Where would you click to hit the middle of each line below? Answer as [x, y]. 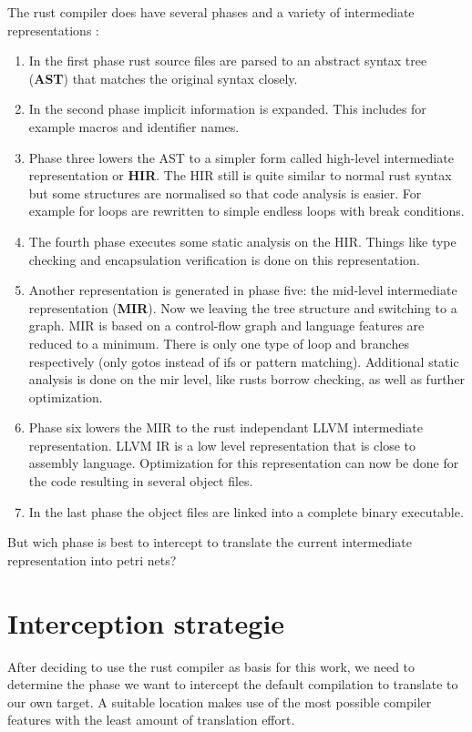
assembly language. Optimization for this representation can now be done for [244, 463]
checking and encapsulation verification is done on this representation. [224, 259]
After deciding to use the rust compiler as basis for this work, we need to [211, 666]
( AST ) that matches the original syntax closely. [163, 78]
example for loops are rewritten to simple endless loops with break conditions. [246, 211]
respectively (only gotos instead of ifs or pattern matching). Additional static [244, 361]
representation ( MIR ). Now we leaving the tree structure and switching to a [243, 307]
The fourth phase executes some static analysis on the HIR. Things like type [242, 241]
